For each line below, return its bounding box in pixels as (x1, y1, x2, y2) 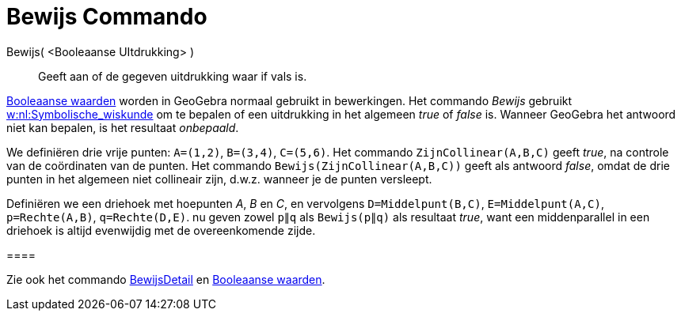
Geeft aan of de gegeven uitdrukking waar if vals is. (38, 69, 307, 83)
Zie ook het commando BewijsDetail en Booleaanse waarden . (6, 272, 325, 286)
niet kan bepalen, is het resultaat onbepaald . (6, 120, 239, 134)
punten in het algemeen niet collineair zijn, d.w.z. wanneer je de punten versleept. (6, 172, 432, 186)
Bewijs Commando (6, 3, 207, 30)
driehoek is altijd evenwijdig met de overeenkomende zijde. (6, 223, 316, 237)
